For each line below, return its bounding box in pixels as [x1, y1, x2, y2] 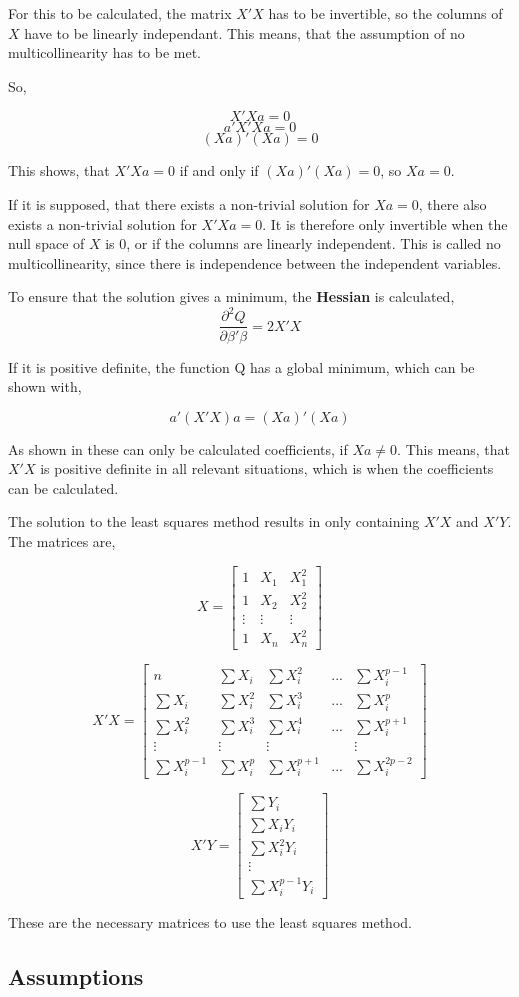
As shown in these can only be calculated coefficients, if [8, 438, 348, 459]
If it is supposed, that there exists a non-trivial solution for [8, 193, 370, 214]
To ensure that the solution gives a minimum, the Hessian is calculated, [8, 286, 455, 307]
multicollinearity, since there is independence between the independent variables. [8, 252, 502, 273]
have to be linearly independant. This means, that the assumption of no [24, 22, 465, 43]
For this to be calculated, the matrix [8, 3, 232, 23]
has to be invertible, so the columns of [268, 3, 503, 23]
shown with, [8, 376, 82, 397]
